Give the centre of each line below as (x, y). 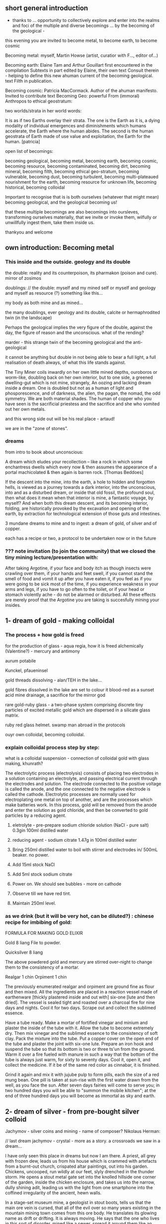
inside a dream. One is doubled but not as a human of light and (69, 388)
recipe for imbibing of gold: (38, 922)
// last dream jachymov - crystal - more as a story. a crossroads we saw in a (83, 1141)
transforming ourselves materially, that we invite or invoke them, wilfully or (81, 217)
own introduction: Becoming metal (60, 248)
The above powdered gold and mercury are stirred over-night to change (79, 962)
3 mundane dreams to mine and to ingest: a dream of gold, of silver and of (81, 523)
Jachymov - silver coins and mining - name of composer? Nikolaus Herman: (83, 1131)
